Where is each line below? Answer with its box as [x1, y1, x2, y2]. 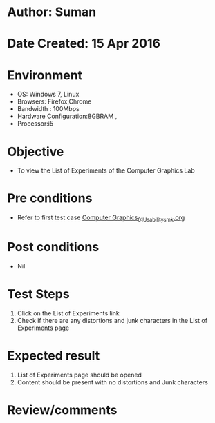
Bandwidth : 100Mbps [17, 105, 80, 113]
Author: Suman [7, 4, 97, 20]
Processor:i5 [17, 119, 54, 128]
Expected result [7, 348, 100, 364]
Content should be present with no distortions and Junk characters [17, 377, 209, 386]
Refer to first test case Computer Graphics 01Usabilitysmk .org [17, 213, 185, 223]
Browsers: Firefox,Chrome [17, 97, 92, 106]
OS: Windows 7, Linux [17, 90, 80, 99]
